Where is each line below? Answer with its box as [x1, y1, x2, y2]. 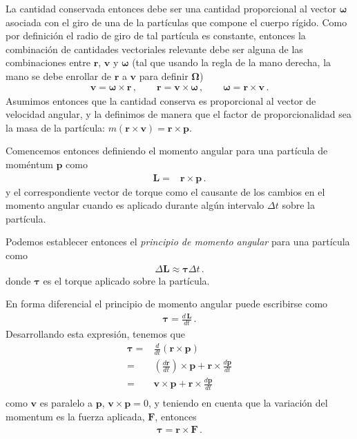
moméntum [6, 156, 53, 171]
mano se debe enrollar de [6, 68, 111, 83]
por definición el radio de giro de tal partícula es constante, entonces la [6, 28, 306, 43]
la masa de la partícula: [6, 120, 106, 134]
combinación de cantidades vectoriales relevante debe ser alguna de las [6, 41, 303, 56]
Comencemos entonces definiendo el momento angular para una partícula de [6, 143, 328, 158]
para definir [139, 68, 189, 83]
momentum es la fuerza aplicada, [6, 409, 145, 423]
